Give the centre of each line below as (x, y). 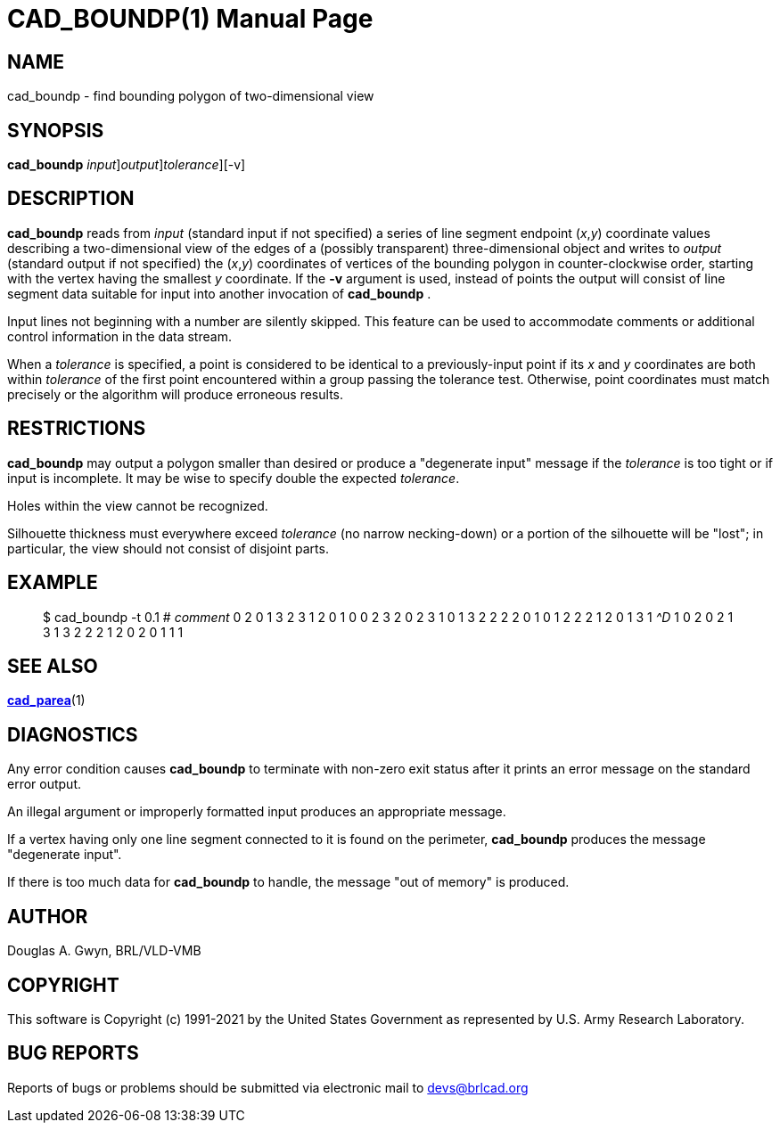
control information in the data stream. (119, 336)
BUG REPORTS (73, 1053)
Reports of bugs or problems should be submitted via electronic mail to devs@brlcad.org (268, 1087)
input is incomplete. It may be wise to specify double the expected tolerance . (234, 478)
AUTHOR (48, 916)
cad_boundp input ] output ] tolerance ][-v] (127, 165)
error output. (45, 784)
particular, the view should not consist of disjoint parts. (168, 548)
